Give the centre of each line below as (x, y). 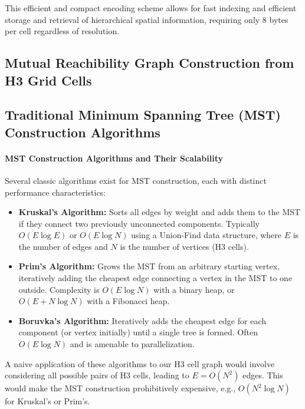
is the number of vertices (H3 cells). (184, 246)
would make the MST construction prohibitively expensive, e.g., (120, 388)
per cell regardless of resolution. (62, 31)
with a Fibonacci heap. (128, 301)
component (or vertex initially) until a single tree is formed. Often (138, 332)
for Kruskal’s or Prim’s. (47, 401)
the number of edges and (63, 246)
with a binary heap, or (194, 289)
